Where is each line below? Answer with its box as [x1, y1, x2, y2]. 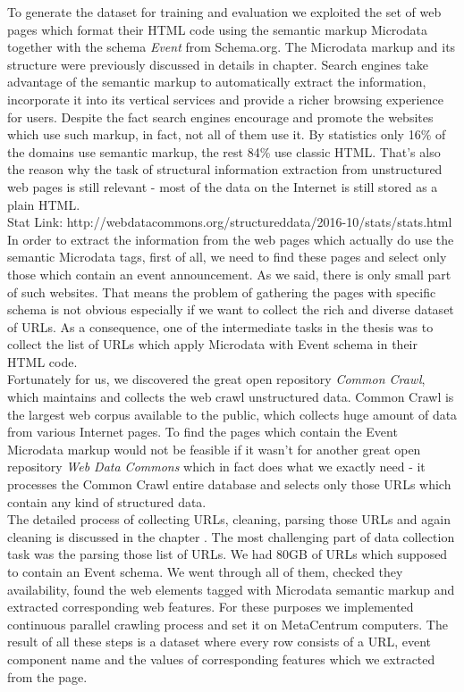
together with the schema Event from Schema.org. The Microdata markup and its [7, 38, 456, 56]
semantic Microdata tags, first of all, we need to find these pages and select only [7, 247, 447, 266]
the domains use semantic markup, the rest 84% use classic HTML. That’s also [7, 142, 441, 161]
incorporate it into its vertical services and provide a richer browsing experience [7, 89, 443, 108]
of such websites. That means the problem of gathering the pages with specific [7, 282, 436, 301]
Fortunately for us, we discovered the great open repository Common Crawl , [7, 370, 426, 388]
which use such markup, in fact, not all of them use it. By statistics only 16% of [7, 125, 446, 144]
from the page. [7, 667, 88, 686]
